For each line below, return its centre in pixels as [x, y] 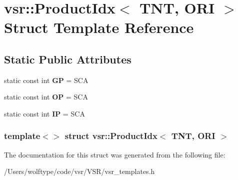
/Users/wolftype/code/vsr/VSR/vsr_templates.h [79, 171]
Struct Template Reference [99, 27]
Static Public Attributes [68, 59]
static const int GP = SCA [46, 80]
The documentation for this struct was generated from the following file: [115, 154]
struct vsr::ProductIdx [111, 136]
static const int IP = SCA [44, 113]
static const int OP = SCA [46, 97]
